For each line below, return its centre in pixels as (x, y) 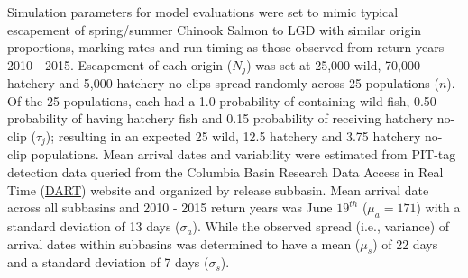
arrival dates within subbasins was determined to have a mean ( (184, 243)
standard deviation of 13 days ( (94, 226)
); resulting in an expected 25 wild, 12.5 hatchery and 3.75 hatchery (233, 136)
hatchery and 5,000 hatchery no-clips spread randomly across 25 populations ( (223, 83)
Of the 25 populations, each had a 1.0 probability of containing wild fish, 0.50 (222, 100)
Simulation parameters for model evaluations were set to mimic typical (203, 12)
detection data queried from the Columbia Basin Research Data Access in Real (225, 172)
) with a (438, 207)
